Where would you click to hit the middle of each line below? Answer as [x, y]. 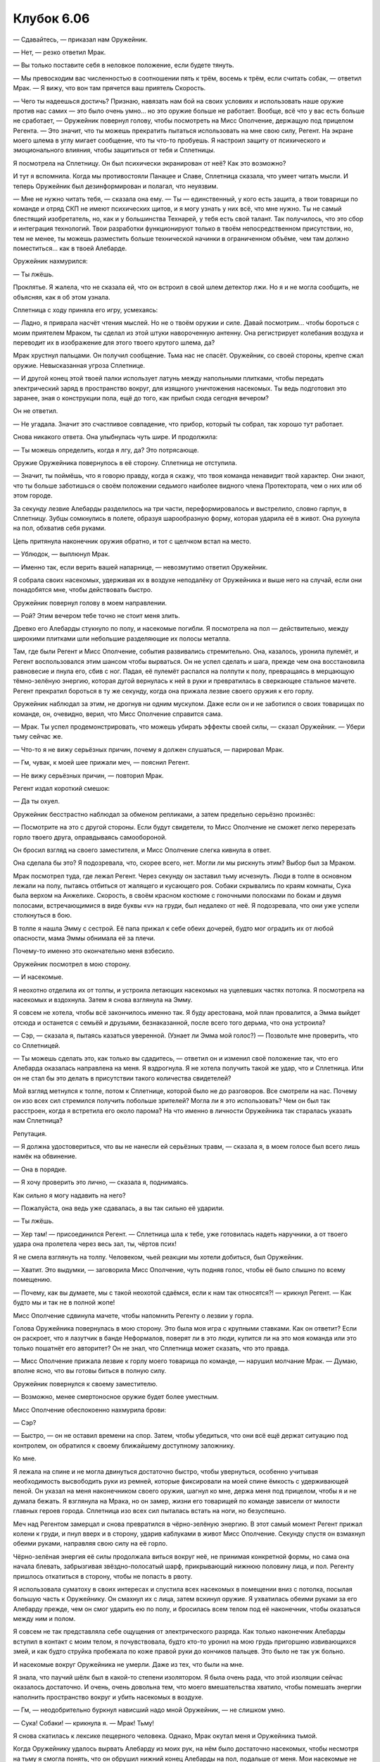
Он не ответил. [36, 411]
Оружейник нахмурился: [50, 261]
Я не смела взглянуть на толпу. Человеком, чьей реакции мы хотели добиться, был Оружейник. [158, 1257]
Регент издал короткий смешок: [62, 788]
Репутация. [30, 1133]
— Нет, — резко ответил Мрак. [59, 52]
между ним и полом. [44, 1619]
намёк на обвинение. [45, 1157]
